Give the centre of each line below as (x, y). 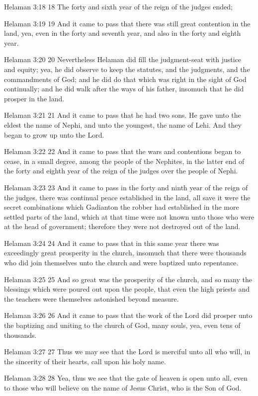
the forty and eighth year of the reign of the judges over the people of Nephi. (121, 171)
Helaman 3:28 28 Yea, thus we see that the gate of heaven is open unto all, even (126, 378)
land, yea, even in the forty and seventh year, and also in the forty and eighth (123, 33)
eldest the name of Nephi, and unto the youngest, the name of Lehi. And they (123, 124)
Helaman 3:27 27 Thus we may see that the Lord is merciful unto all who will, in (127, 352)
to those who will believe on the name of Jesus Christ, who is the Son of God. (123, 388)
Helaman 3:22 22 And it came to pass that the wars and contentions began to (123, 151)
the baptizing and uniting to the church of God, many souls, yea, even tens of (122, 325)
